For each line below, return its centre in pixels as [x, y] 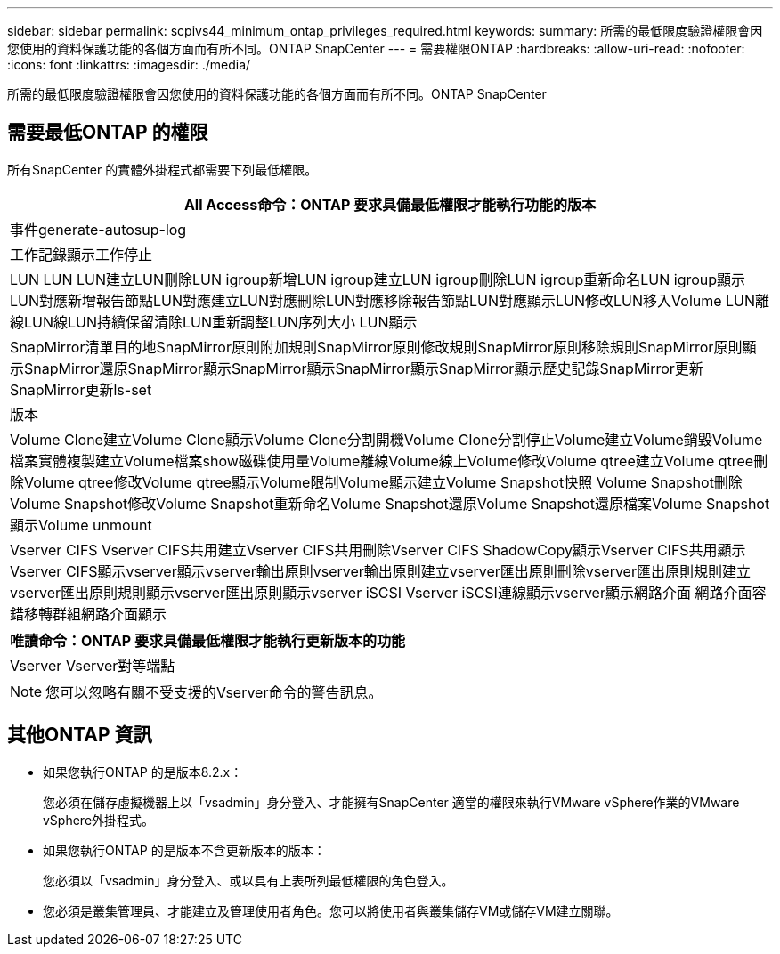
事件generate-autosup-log [98, 229]
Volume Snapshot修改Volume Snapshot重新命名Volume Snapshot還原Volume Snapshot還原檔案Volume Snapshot [390, 503]
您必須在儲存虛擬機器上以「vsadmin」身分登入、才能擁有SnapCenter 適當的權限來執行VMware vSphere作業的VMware [391, 802]
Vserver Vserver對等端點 [93, 665]
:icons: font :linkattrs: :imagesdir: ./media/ [129, 65]
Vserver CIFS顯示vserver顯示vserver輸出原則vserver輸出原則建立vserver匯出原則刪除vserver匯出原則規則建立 [380, 571]
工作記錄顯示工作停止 [81, 254]
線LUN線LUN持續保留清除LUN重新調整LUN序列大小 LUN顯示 [214, 322]
